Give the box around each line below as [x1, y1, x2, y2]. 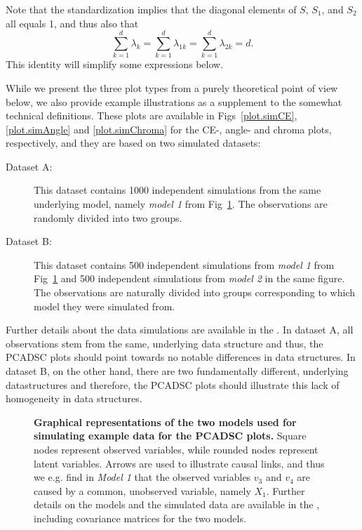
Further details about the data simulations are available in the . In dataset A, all [6, 322, 354, 337]
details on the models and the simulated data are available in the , [34, 497, 320, 512]
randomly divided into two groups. [34, 210, 182, 225]
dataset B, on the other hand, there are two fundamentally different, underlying [6, 364, 349, 378]
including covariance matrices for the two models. [34, 510, 246, 525]
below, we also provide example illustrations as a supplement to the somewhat [6, 94, 342, 109]
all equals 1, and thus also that [6, 15, 139, 30]
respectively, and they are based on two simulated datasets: [6, 135, 261, 150]
